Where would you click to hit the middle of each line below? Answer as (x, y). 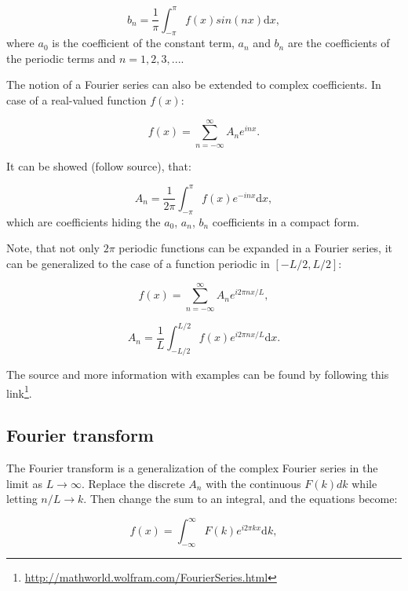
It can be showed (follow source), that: (99, 165)
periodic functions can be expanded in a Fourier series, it (256, 248)
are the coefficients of (339, 43)
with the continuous (253, 483)
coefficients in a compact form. (286, 221)
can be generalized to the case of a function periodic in (138, 263)
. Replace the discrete (133, 483)
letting (22, 499)
